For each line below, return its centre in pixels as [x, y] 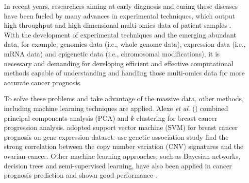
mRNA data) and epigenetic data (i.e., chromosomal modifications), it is [112, 53]
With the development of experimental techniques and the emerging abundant [120, 34]
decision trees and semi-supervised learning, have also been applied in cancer [118, 165]
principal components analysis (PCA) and [66, 118]
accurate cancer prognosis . [43, 82]
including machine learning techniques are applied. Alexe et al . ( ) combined [116, 108]
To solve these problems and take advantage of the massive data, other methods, [124, 99]
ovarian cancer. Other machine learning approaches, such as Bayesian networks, [122, 156]
